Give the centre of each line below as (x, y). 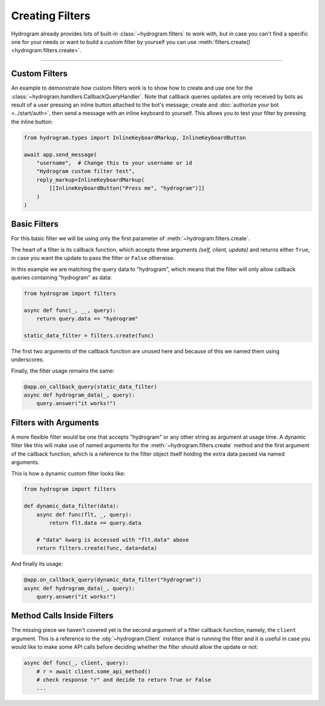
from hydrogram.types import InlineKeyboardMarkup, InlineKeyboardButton (135, 138)
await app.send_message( (60, 154)
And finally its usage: (37, 564)
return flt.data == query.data (95, 523)
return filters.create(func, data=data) (97, 548)
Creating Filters (51, 16)
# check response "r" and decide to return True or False (124, 680)
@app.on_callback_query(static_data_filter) (91, 386)
